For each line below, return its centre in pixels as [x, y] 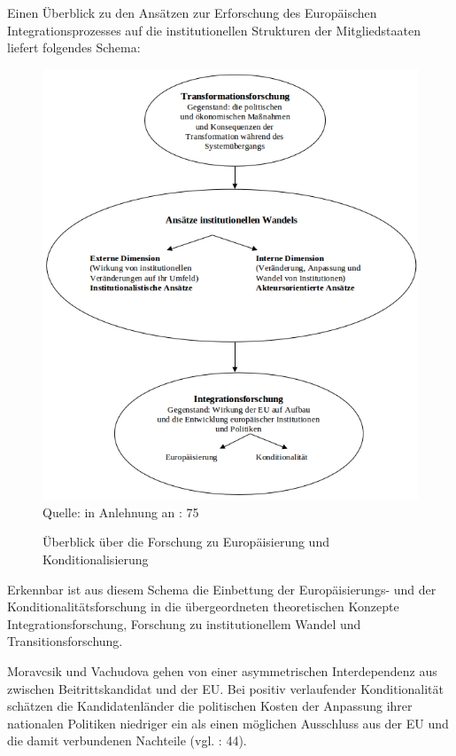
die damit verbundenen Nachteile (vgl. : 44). [127, 740]
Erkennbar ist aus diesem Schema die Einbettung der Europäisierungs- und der [222, 589]
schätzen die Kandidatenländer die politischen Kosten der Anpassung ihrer [210, 706]
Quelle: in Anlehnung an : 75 [121, 512]
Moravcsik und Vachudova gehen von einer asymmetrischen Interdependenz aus [222, 671]
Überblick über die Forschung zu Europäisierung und [186, 542]
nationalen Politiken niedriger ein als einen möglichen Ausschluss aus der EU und [228, 723]
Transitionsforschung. [65, 641]
